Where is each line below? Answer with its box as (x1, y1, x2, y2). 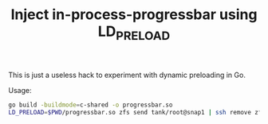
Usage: (8, 85, 32, 95)
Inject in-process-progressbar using (10, 6, 258, 24)
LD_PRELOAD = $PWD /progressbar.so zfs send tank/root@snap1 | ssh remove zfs (8, 108, 266, 116)
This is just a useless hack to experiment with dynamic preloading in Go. (8, 70, 246, 79)
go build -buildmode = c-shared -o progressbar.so (8, 101, 173, 109)
